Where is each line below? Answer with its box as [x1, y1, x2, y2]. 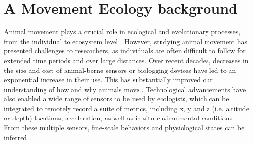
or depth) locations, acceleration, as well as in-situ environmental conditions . [4, 113, 236, 123]
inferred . [4, 132, 31, 142]
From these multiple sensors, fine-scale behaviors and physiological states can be [4, 122, 245, 133]
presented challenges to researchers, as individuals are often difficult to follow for [4, 46, 246, 56]
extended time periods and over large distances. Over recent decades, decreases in [4, 55, 249, 65]
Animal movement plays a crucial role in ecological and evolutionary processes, [4, 26, 241, 37]
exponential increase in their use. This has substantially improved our [4, 74, 213, 85]
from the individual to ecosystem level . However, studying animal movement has [4, 36, 247, 46]
